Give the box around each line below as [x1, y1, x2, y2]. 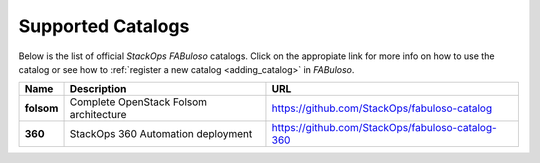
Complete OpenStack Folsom [69, 95, 208, 109]
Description [69, 82, 127, 96]
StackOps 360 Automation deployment [69, 127, 253, 141]
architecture [69, 108, 127, 122]
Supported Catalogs [18, 15, 190, 37]
